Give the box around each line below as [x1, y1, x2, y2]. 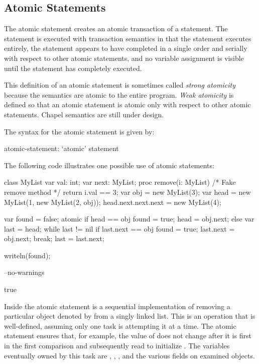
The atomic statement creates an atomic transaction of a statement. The [4, 23, 228, 34]
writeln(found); [4, 250, 51, 260]
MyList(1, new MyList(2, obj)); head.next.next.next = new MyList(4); [4, 196, 221, 207]
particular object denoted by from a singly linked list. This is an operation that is [4, 311, 255, 321]
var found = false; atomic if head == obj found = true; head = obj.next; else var [4, 213, 254, 224]
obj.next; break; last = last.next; [4, 233, 104, 244]
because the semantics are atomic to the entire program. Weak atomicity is [4, 89, 234, 100]
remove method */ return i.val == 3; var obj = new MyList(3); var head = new [4, 186, 251, 197]
